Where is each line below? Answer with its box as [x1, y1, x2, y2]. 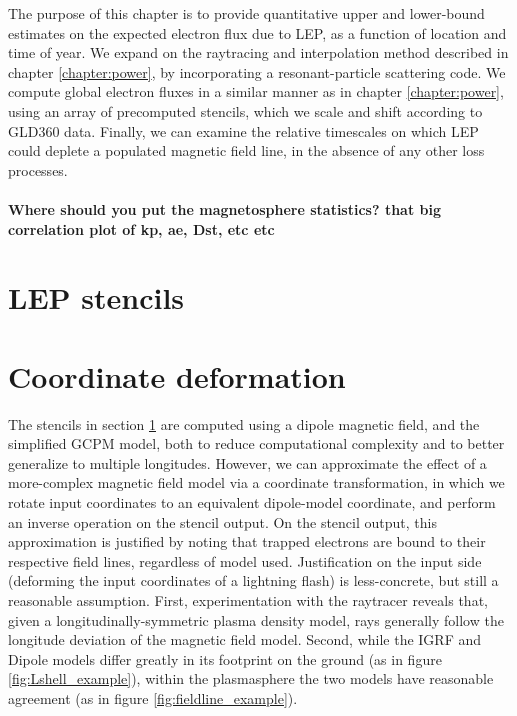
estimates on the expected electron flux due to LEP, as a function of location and [8, 22, 507, 43]
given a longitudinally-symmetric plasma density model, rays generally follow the [8, 609, 504, 630]
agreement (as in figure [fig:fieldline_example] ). [8, 687, 298, 708]
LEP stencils [8, 277, 185, 318]
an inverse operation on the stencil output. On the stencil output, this [8, 511, 437, 532]
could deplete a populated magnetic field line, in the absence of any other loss [8, 140, 485, 161]
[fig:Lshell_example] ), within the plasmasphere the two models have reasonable [8, 668, 494, 689]
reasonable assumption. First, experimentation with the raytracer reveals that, [8, 589, 488, 610]
